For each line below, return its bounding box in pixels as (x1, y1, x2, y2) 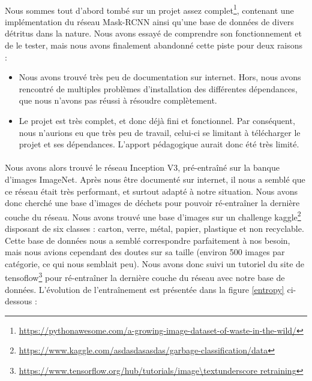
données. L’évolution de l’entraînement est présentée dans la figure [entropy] (5, 283, 284, 295)
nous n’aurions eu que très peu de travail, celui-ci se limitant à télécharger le (19, 126, 301, 138)
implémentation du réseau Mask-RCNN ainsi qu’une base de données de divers (5, 15, 294, 28)
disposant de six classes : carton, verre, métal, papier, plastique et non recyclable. (5, 222, 304, 234)
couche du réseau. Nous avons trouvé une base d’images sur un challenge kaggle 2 (5, 208, 301, 223)
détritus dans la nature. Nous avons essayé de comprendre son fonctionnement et (5, 27, 302, 40)
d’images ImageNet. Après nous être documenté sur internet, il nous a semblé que (5, 173, 305, 185)
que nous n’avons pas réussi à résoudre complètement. (19, 94, 217, 107)
